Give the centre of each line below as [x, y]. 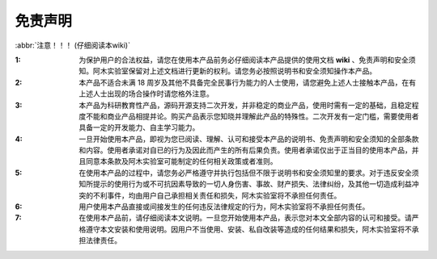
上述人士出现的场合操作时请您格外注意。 [146, 94]
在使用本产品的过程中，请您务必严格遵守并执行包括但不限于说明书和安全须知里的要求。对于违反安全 [245, 173]
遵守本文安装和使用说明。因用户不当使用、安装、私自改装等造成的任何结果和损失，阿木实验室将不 [248, 229]
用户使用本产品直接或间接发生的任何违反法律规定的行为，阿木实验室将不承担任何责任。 [224, 207]
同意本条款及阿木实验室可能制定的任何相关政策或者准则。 [181, 161]
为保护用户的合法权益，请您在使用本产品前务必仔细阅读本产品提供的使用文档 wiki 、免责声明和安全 [244, 60]
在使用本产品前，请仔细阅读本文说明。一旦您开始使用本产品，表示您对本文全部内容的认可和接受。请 [245, 218]
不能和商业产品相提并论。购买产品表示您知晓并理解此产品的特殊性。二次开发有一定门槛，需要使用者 [252, 116]
